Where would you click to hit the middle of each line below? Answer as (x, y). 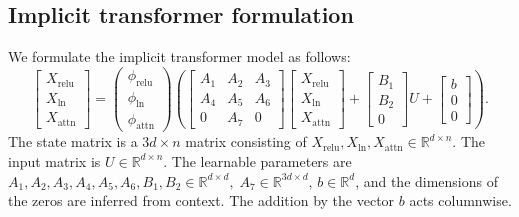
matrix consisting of (246, 141)
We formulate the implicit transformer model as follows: (179, 56)
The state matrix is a (73, 141)
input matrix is (54, 160)
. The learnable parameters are (257, 160)
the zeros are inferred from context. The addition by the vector (201, 200)
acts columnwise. (460, 200)
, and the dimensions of (427, 180)
